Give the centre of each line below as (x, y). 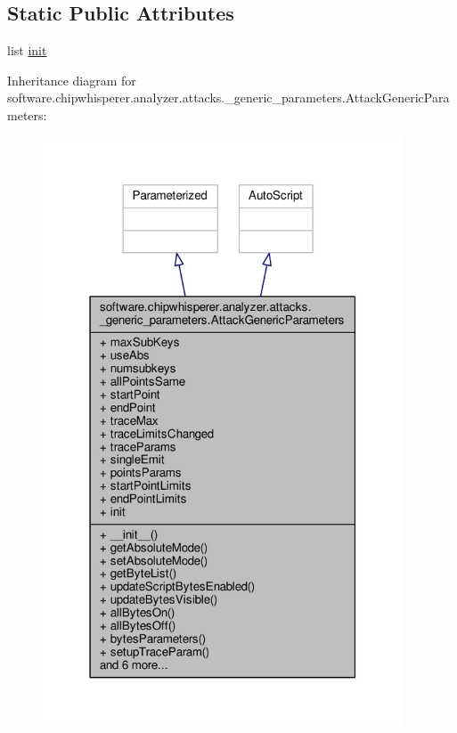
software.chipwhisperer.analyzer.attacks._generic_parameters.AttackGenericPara (228, 98)
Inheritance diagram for (72, 80)
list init (27, 50)
